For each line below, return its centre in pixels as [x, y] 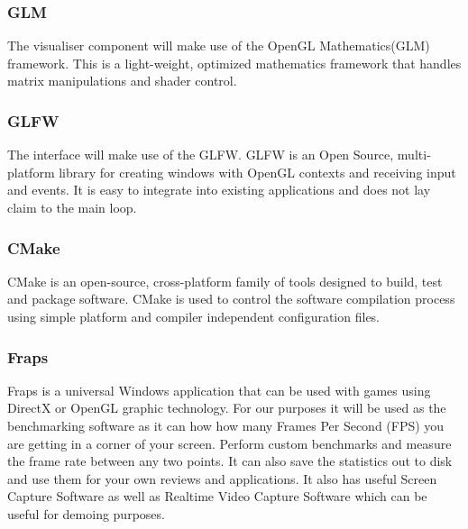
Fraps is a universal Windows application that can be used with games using [219, 390]
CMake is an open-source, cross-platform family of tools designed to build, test [225, 281]
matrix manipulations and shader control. [122, 81]
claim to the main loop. [72, 207]
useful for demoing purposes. [86, 513]
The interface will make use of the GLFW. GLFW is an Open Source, [201, 155]
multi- [414, 155]
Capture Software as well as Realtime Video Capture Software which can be [217, 496]
